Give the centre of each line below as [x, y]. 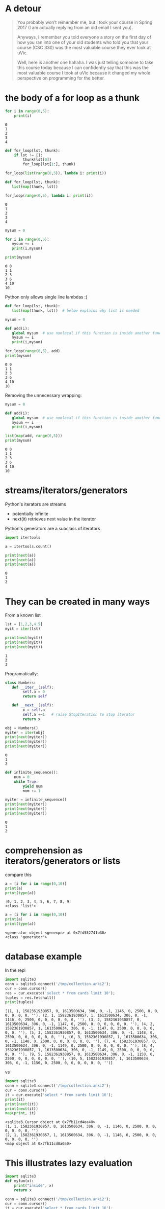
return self [35, 696]
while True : [26, 782]
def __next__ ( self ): [33, 705]
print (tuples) [20, 1002]
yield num [33, 786]
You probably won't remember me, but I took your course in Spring [85, 22]
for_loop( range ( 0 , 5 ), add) [33, 351]
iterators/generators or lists [63, 861]
